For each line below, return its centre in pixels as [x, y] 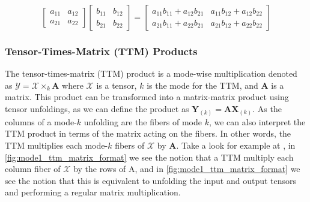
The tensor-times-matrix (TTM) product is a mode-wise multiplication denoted [151, 73]
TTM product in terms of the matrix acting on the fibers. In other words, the [148, 133]
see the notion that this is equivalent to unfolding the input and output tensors [151, 180]
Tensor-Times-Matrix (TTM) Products [101, 51]
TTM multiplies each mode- [56, 145]
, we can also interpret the [257, 121]
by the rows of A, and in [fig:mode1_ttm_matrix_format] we [187, 169]
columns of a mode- [41, 121]
